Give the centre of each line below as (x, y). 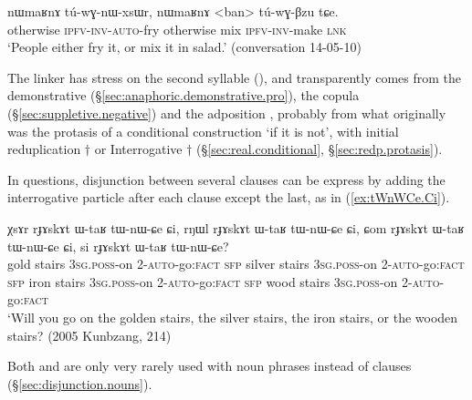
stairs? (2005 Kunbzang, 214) (89, 335)
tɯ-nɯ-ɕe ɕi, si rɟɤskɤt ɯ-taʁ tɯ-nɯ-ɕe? (118, 246)
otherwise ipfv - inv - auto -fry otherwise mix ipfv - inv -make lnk (177, 29)
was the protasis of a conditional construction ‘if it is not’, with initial (203, 131)
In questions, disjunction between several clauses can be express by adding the (226, 179)
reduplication (44, 149)
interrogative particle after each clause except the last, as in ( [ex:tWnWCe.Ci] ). (229, 197)
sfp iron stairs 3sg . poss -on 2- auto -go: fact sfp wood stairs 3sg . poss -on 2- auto (224, 281)
